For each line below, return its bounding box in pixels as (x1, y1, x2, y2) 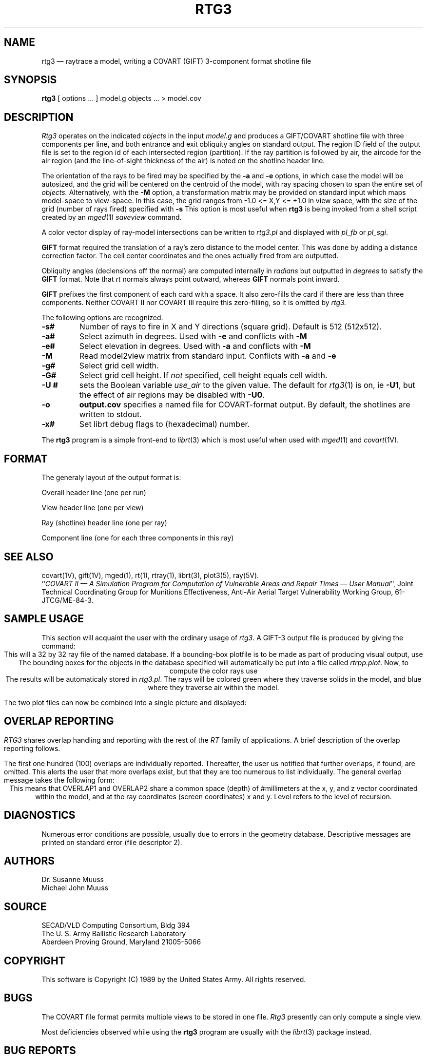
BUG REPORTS (4, 1044, 76, 1057)
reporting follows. (4, 744, 60, 752)
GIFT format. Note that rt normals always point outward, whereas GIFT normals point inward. (41, 275, 340, 284)
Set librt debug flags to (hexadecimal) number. (79, 419, 250, 429)
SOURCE (4, 900, 47, 913)
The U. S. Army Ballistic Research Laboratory (41, 929, 186, 938)
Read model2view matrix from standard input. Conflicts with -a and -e (79, 351, 336, 361)
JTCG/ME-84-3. (41, 596, 94, 604)
